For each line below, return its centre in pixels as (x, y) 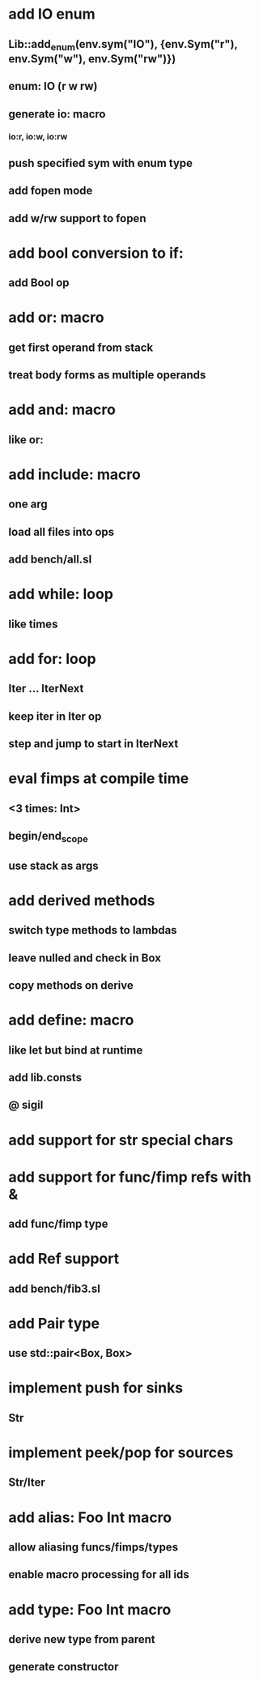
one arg (28, 505)
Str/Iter (27, 1483)
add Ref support (64, 1259)
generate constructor (64, 1667)
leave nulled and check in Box (85, 958)
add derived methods (82, 900)
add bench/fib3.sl (55, 1288)
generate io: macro (57, 114)
